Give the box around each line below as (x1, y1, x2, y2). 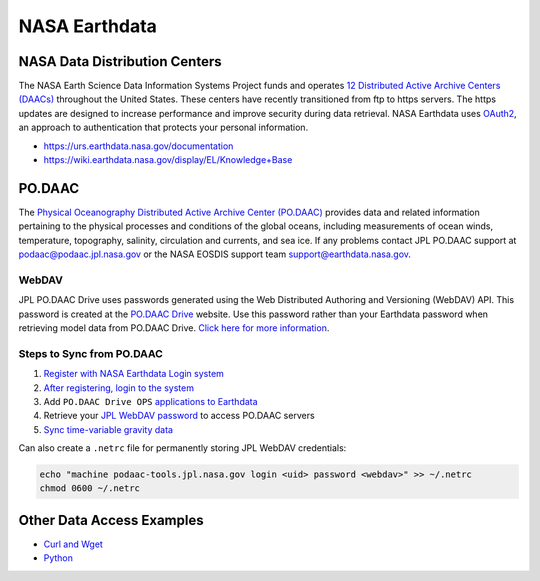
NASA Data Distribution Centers (18, 53, 222, 70)
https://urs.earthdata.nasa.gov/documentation (43, 140, 234, 152)
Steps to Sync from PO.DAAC (18, 346, 164, 360)
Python (43, 552, 74, 564)
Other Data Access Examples (18, 511, 204, 529)
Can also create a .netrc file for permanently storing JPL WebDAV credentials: (18, 442, 347, 454)
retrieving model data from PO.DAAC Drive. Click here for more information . (18, 322, 330, 334)
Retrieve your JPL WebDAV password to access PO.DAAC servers (43, 410, 315, 422)
